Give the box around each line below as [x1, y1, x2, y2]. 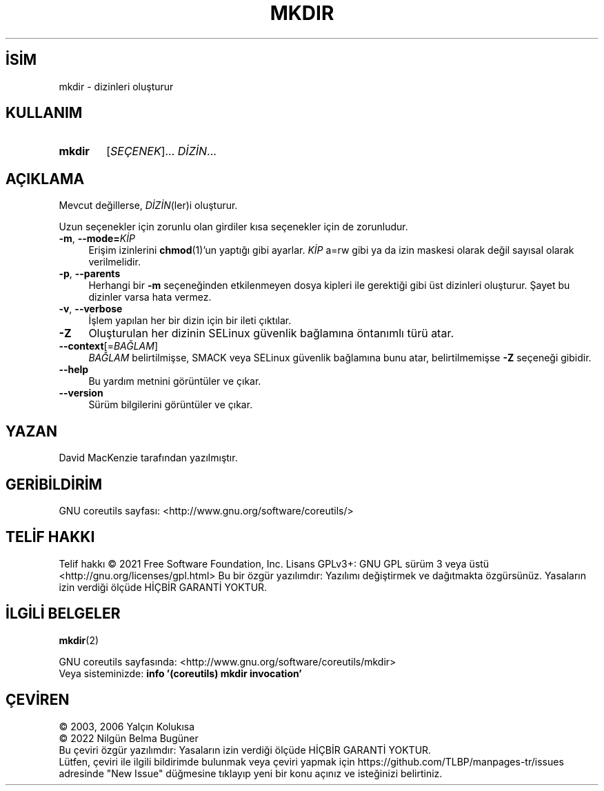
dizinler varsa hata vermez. [88, 291, 212, 303]
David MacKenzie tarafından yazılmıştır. [59, 452, 238, 464]
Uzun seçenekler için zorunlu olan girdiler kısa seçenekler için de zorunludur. [59, 221, 408, 233]
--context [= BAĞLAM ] [59, 340, 159, 352]
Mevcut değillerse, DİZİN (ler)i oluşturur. [59, 199, 238, 212]
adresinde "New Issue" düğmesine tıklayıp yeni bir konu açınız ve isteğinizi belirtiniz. [59, 767, 443, 779]
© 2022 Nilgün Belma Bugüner [59, 732, 199, 744]
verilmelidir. [88, 256, 141, 268]
